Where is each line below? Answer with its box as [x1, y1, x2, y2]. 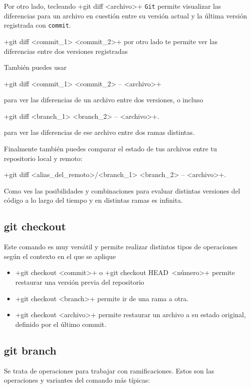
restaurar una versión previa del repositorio [15, 277, 144, 287]
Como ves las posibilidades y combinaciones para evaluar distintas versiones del [4, 185, 240, 195]
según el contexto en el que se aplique [4, 251, 116, 261]
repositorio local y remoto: [4, 153, 83, 163]
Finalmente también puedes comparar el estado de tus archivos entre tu [4, 144, 217, 154]
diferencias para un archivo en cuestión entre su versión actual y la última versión [4, 10, 247, 20]
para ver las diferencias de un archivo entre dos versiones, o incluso [4, 95, 203, 105]
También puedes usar [4, 62, 67, 72]
